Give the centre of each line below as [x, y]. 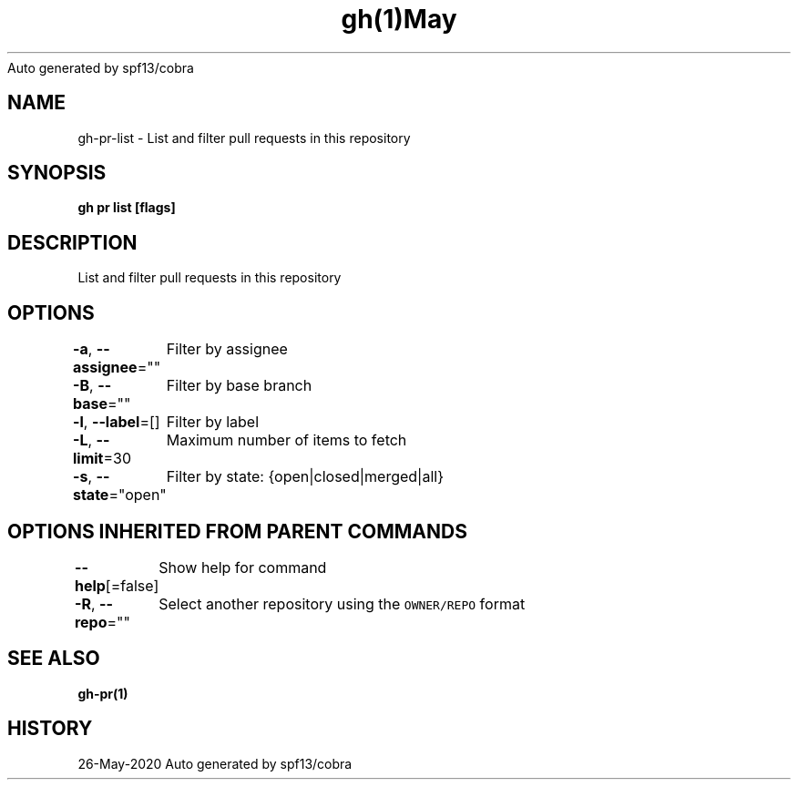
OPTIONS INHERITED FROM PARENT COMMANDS [237, 531]
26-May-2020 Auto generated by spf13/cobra [215, 763]
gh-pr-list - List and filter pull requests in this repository [244, 138]
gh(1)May [399, 19]
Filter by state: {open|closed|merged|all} [305, 477]
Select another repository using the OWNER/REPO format [342, 603]
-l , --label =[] [116, 422]
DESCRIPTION [72, 242]
